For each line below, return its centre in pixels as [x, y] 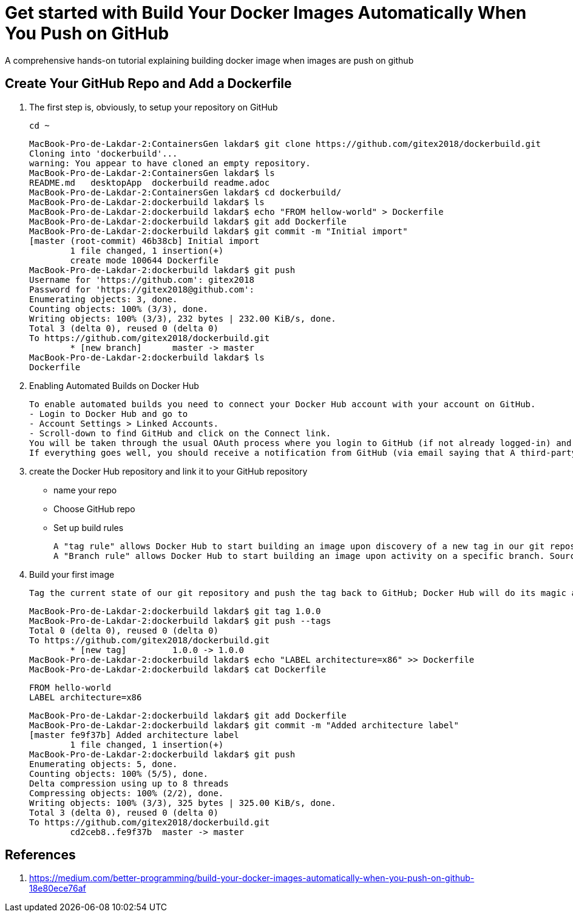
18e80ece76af [58, 888]
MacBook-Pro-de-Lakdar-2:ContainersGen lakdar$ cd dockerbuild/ [185, 192]
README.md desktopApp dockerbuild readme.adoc [150, 182]
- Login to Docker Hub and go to [109, 414]
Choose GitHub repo [94, 509]
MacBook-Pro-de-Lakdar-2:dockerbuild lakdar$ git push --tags [180, 621]
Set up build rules [89, 527]
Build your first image [72, 574]
